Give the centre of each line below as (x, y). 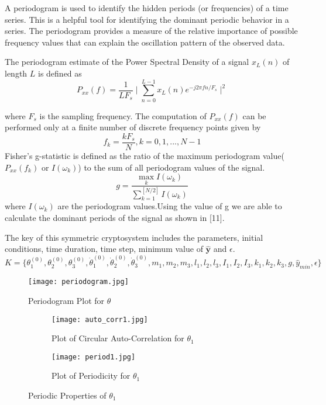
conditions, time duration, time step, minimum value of (104, 249)
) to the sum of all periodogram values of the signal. (171, 167)
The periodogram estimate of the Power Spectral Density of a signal (127, 62)
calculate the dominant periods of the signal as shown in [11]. (115, 218)
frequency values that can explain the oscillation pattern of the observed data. (145, 42)
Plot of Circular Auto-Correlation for (118, 338)
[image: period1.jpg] (94, 357)
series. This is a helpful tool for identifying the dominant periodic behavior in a (147, 19)
